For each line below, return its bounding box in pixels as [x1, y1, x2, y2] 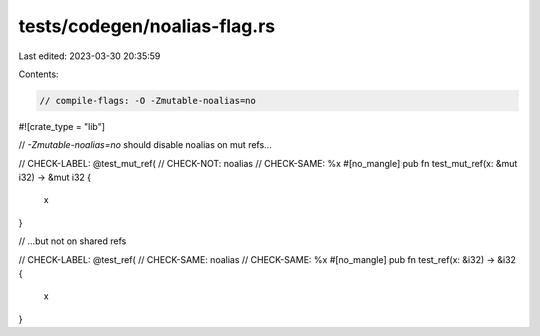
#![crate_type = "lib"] [18, 120, 105, 132]
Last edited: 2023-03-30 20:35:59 [18, 50, 161, 62]
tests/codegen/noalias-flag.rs [18, 15, 276, 37]
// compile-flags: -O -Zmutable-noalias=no [39, 95, 257, 106]
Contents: [18, 68, 59, 80]
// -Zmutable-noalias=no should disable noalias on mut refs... [18, 139, 272, 151]
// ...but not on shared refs [18, 235, 127, 247]
